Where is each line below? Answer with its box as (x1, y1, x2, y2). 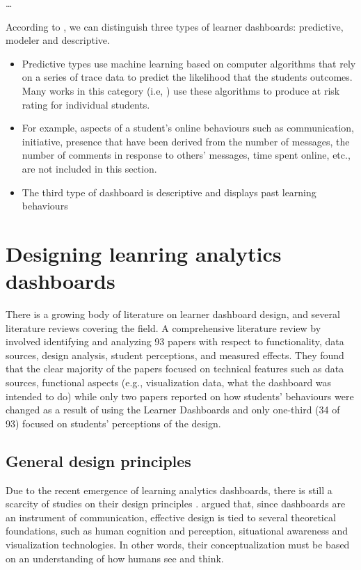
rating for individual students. (22, 97, 150, 111)
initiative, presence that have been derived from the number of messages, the (22, 134, 350, 148)
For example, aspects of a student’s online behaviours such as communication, (22, 120, 354, 135)
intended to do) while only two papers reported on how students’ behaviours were (6, 388, 354, 403)
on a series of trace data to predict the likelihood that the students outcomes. (22, 70, 353, 84)
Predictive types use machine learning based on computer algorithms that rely (22, 56, 356, 70)
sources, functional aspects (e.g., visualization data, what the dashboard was (6, 375, 332, 389)
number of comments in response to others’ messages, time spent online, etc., (22, 148, 351, 162)
